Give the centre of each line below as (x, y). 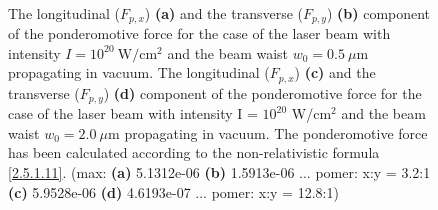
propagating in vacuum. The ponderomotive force (276, 132)
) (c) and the (335, 72)
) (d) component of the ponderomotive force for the (262, 92)
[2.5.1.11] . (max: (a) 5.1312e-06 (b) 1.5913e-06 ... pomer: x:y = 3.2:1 (219, 171)
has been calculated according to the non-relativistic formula (194, 152)
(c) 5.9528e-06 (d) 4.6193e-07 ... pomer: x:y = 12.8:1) (173, 191)
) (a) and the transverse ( (223, 12)
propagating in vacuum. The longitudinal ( (139, 72)
